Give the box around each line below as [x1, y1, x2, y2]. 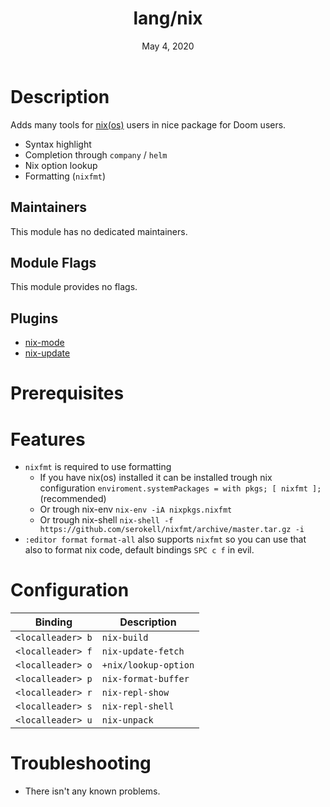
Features [10, 428, 86, 451]
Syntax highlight [24, 138, 92, 150]
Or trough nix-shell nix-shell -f [39, 514, 174, 526]
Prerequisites [10, 382, 125, 405]
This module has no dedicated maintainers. [10, 225, 188, 237]
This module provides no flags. [10, 281, 138, 293]
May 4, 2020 [141, 40, 195, 52]
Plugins [10, 310, 59, 327]
